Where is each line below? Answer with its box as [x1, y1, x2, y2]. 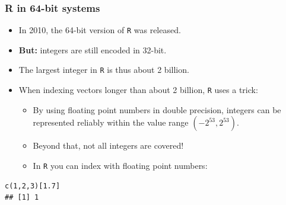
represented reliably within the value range [33, 116, 189, 129]
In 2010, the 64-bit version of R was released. [18, 24, 181, 36]
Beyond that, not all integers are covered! [33, 139, 184, 152]
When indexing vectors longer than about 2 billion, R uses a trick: [18, 84, 258, 96]
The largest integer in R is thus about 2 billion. [18, 63, 189, 76]
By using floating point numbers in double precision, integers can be [33, 103, 281, 116]
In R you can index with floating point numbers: [33, 159, 208, 171]
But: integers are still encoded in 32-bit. [18, 43, 167, 56]
